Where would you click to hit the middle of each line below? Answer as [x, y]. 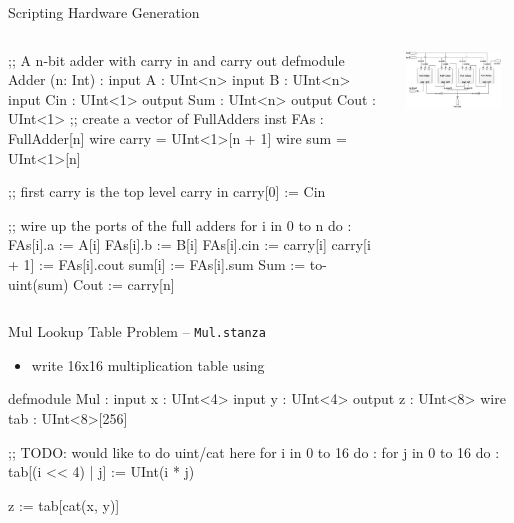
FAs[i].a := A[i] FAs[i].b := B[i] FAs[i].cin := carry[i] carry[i [189, 244]
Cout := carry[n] [124, 283]
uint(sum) [38, 283]
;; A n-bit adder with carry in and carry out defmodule [176, 59]
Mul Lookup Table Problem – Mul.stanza [137, 331]
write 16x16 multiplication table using [148, 364]
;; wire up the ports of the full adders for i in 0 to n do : [180, 224]
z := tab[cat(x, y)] [64, 504]
